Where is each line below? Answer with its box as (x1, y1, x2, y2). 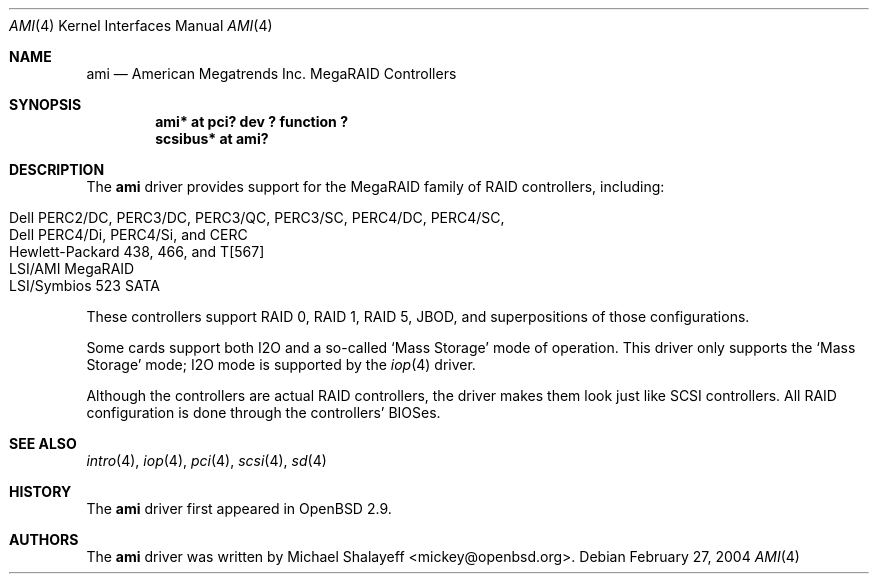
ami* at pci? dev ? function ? (155, 113, 348, 130)
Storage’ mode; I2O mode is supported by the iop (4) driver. (86, 356, 476, 373)
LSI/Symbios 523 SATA (9, 277, 160, 294)
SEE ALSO (9, 435, 77, 452)
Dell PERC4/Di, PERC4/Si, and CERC (9, 226, 248, 243)
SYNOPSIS (9, 96, 82, 113)
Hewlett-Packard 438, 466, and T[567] (9, 243, 265, 260)
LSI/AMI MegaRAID (9, 260, 135, 277)
